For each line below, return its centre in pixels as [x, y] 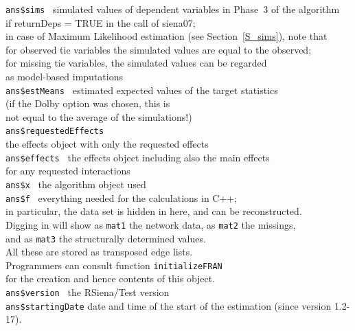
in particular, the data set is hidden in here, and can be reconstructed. [154, 211]
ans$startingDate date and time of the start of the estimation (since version [169, 305]
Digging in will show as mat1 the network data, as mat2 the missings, [151, 224]
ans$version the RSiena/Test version [88, 292]
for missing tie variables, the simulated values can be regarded [136, 63]
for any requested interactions [68, 171]
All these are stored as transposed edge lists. [99, 252]
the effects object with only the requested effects [107, 144]
